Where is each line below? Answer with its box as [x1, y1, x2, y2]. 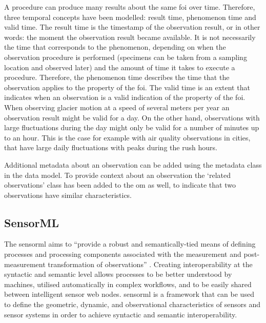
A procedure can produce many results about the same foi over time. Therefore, [4, 2, 255, 12]
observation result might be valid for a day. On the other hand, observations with [4, 112, 260, 123]
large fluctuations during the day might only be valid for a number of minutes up [4, 122, 259, 133]
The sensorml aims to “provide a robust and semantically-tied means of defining [4, 238, 256, 249]
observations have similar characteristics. [4, 189, 132, 200]
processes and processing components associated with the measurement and [4, 249, 241, 259]
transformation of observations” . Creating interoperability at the [48, 258, 253, 269]
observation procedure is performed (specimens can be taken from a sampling [4, 51, 247, 62]
